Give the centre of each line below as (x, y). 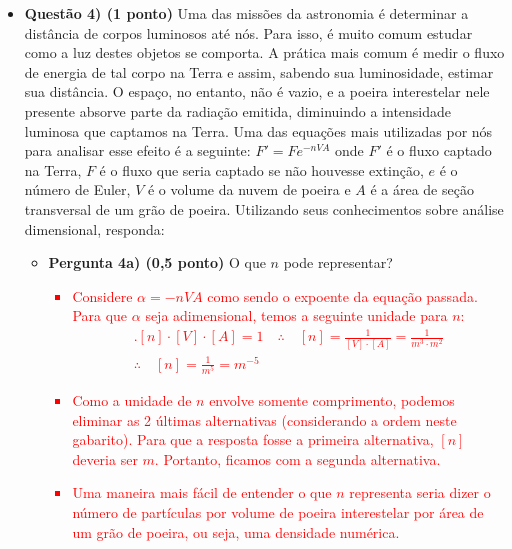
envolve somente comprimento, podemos (332, 400)
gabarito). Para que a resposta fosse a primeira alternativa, (253, 439)
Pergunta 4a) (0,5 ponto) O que (157, 262)
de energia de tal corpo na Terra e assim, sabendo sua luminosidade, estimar (259, 71)
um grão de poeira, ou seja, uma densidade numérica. (236, 531)
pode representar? (338, 262)
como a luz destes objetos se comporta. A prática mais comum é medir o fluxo (264, 52)
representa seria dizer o (420, 492)
